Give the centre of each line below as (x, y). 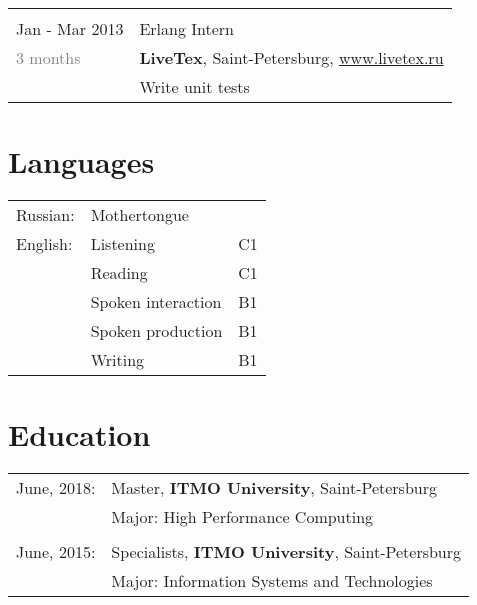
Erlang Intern (186, 28)
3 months (48, 57)
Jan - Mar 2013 (70, 28)
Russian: (45, 215)
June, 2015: (56, 552)
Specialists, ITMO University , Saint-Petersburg (286, 552)
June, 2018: (56, 488)
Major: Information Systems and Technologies (272, 581)
